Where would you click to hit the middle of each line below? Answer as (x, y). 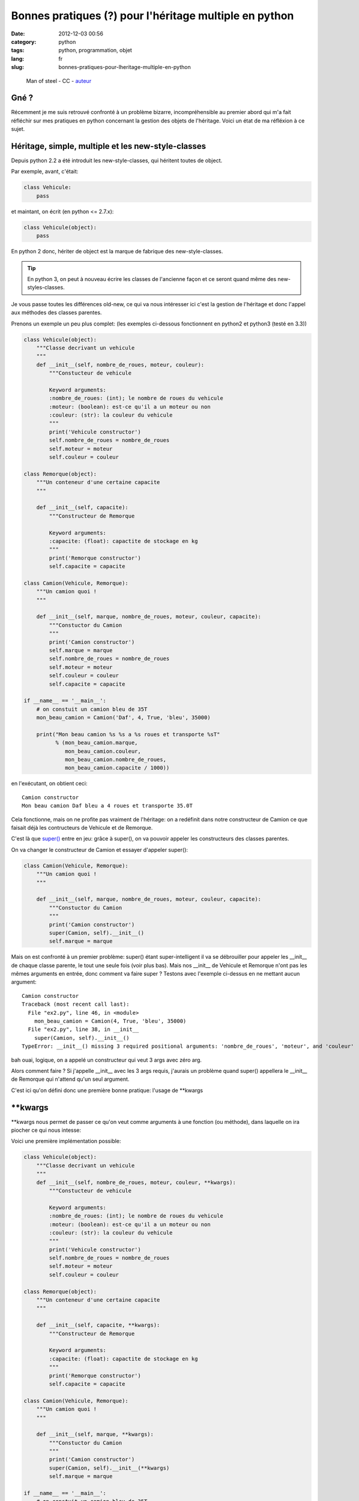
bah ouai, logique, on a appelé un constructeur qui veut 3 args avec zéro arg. (107, 1060)
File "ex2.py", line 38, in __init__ (83, 1029)
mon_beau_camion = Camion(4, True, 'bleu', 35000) (110, 1021)
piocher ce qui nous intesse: (46, 1130)
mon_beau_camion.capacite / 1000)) (117, 768)
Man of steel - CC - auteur (59, 80)
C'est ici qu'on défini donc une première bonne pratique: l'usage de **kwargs (107, 1090)
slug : (17, 67)
